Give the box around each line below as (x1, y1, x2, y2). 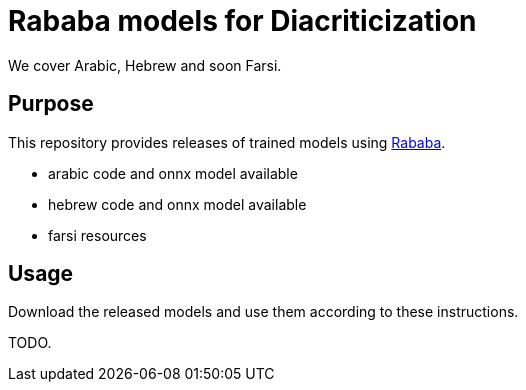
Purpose (8, 91, 94, 117)
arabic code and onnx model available (48, 164, 298, 182)
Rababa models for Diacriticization (8, 4, 477, 38)
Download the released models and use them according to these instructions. (8, 303, 519, 321)
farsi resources (48, 226, 147, 244)
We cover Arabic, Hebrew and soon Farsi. (8, 56, 282, 74)
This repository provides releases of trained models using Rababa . (8, 133, 446, 151)
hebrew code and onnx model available (48, 195, 307, 213)
